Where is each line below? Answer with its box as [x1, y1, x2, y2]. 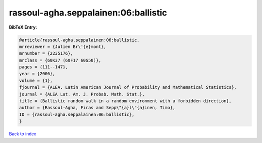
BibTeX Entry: [9, 24, 37, 30]
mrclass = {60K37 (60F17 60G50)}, [19, 57, 101, 63]
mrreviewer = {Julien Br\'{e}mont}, [19, 44, 107, 49]
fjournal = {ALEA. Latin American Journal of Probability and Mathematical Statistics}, [19, 85, 237, 90]
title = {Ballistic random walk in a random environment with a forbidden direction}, [19, 98, 232, 104]
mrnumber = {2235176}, [19, 51, 73, 56]
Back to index [9, 131, 36, 137]
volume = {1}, [19, 78, 53, 83]
